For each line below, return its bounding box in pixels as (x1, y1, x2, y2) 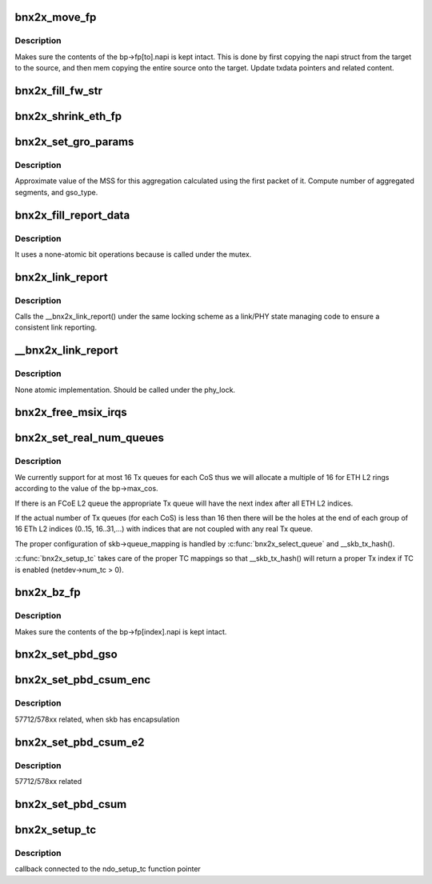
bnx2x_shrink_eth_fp (14, 109, 122, 123)
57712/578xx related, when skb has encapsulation (14, 714, 180, 724)
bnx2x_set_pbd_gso (14, 648, 118, 662)
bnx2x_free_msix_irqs (14, 406, 127, 419)
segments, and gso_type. (14, 187, 98, 197)
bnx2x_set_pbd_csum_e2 (14, 735, 145, 749)
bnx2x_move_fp (14, 10, 97, 24)
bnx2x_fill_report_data (14, 208, 130, 222)
